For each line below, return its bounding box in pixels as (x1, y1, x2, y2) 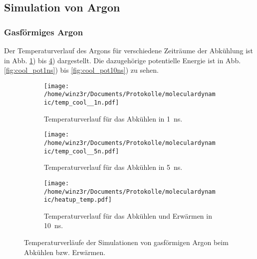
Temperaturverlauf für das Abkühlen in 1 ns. (44, 113, 183, 124)
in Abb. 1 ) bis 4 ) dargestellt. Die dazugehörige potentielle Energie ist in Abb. (4, 55, 241, 65)
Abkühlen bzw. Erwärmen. (24, 247, 106, 257)
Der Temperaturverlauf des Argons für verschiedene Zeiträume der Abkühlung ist (4, 45, 254, 55)
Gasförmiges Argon (4, 25, 83, 38)
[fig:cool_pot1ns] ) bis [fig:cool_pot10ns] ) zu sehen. (4, 65, 159, 75)
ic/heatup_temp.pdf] (44, 196, 112, 204)
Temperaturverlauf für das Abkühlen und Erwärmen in (44, 210, 212, 221)
